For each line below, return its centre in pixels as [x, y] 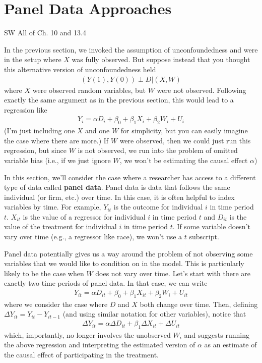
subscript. [204, 237]
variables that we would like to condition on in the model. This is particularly [124, 263]
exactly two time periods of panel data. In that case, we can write [106, 283]
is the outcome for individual [158, 207]
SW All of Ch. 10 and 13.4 [45, 33]
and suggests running [217, 334]
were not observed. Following [202, 90]
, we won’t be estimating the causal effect [184, 160]
